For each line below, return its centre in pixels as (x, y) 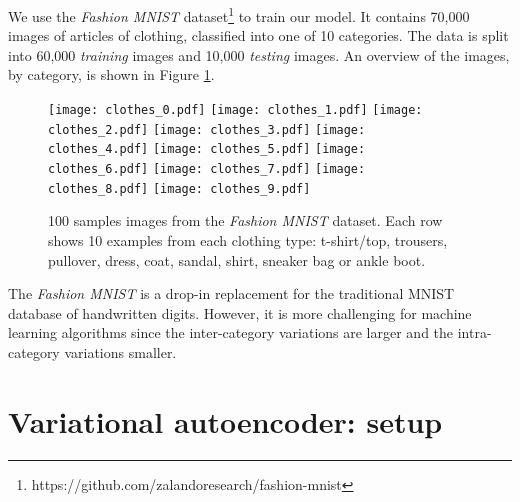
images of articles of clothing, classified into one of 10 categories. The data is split (258, 35)
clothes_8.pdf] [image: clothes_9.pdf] (179, 188)
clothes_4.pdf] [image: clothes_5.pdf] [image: (207, 149)
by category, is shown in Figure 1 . (111, 74)
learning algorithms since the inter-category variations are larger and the (231, 332)
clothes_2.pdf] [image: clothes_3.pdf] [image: (207, 129)
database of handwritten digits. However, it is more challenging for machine (240, 312)
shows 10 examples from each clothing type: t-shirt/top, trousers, (248, 239)
